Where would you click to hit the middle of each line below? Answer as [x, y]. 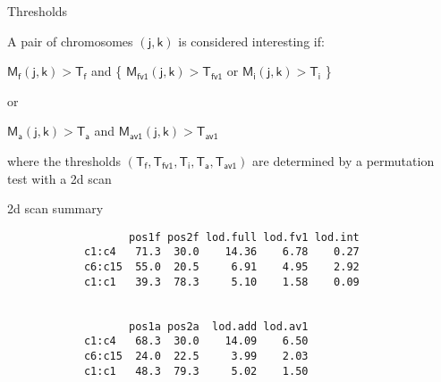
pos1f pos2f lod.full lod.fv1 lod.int [244, 237]
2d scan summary [55, 208]
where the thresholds [64, 160]
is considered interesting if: [251, 41]
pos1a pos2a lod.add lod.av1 [219, 326]
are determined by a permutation [343, 160]
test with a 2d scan [59, 178]
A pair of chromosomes [70, 41]
